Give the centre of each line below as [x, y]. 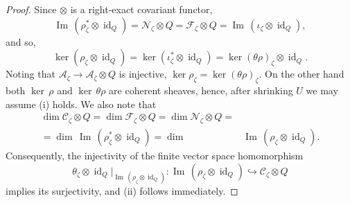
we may [322, 90]
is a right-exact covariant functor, [141, 9]
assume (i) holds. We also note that [81, 104]
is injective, [143, 74]
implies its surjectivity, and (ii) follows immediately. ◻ [122, 190]
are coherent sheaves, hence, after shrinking [201, 90]
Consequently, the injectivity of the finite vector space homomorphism [155, 156]
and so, [21, 41]
